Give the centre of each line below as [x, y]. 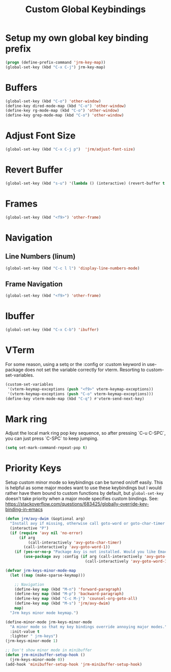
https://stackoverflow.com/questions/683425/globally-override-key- [77, 504]
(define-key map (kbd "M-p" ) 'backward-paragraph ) [69, 594]
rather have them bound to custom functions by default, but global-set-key [84, 493]
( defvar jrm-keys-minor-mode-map [41, 570]
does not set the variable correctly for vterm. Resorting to [85, 370]
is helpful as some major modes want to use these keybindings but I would [83, 488]
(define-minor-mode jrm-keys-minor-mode [49, 622]
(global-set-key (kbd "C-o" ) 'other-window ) [53, 101]
